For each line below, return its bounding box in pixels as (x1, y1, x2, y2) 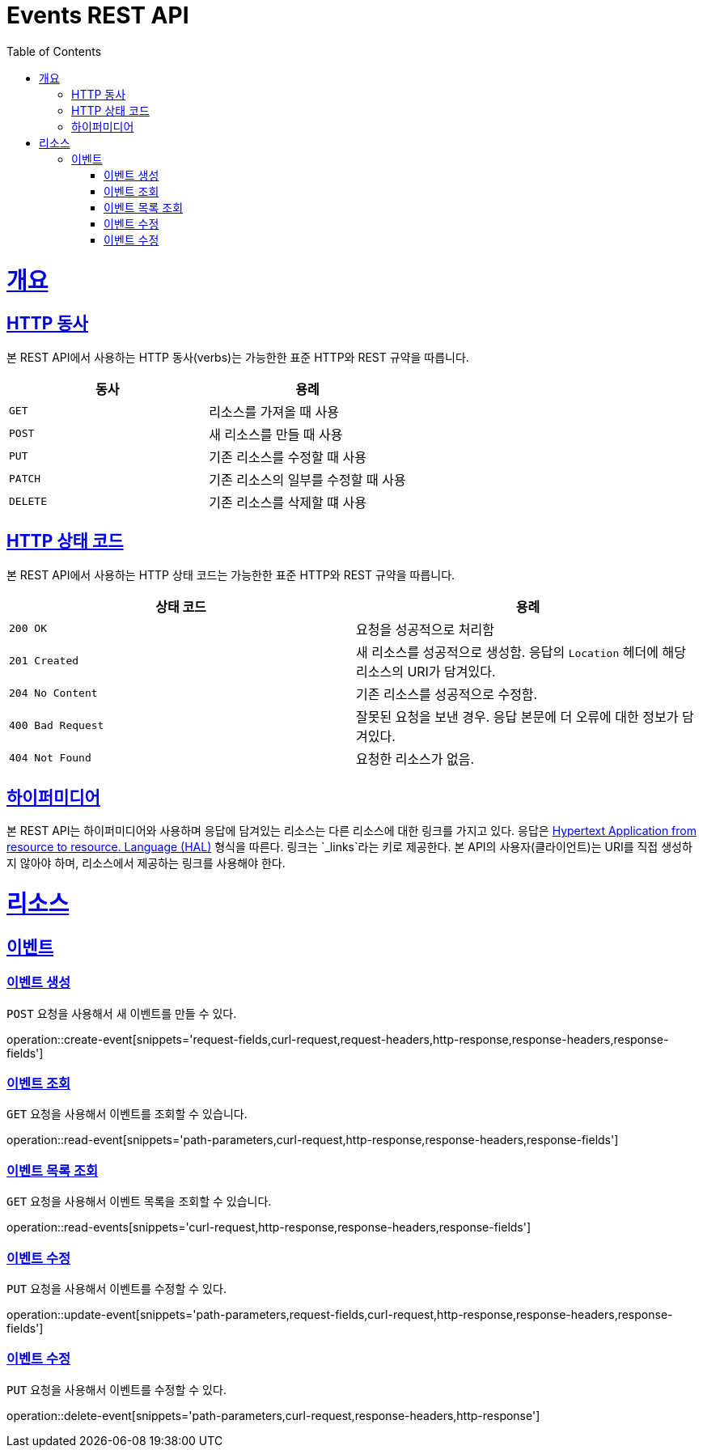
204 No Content (9, 687, 98, 700)
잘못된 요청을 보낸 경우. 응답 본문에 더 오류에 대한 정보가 (356, 708, 679, 725)
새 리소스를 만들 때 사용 (209, 426, 343, 443)
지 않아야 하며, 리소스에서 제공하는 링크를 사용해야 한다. (6, 856, 286, 871)
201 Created (9, 655, 79, 668)
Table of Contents (6, 44, 102, 58)
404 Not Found (9, 752, 91, 765)
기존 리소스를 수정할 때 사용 (209, 448, 366, 465)
